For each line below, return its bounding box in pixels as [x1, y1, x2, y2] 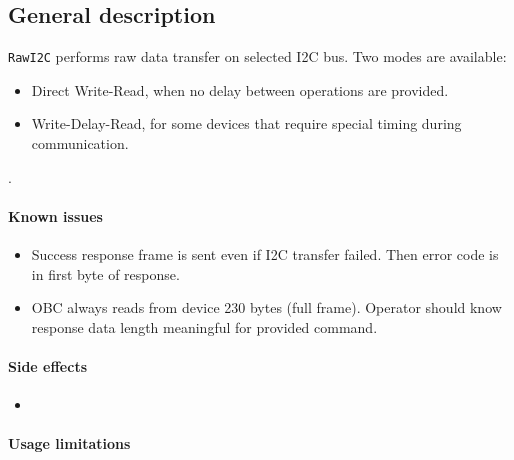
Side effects [8, 356, 88, 376]
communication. [31, 133, 129, 154]
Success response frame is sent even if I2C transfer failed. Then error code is [31, 244, 499, 265]
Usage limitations [8, 433, 131, 454]
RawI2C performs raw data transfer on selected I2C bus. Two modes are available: [8, 46, 507, 67]
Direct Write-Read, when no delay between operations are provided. [31, 79, 449, 100]
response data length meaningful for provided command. [31, 316, 378, 337]
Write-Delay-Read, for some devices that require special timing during [31, 113, 462, 134]
